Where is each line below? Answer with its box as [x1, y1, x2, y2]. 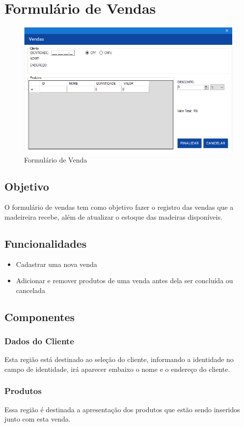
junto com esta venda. [4, 414, 71, 424]
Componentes [4, 309, 75, 324]
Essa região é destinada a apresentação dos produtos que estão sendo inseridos [4, 404, 240, 414]
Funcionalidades [4, 235, 87, 251]
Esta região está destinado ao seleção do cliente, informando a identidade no [4, 354, 234, 364]
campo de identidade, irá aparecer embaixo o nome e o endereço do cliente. [4, 363, 230, 374]
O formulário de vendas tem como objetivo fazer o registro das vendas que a [4, 202, 234, 212]
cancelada [16, 285, 45, 295]
